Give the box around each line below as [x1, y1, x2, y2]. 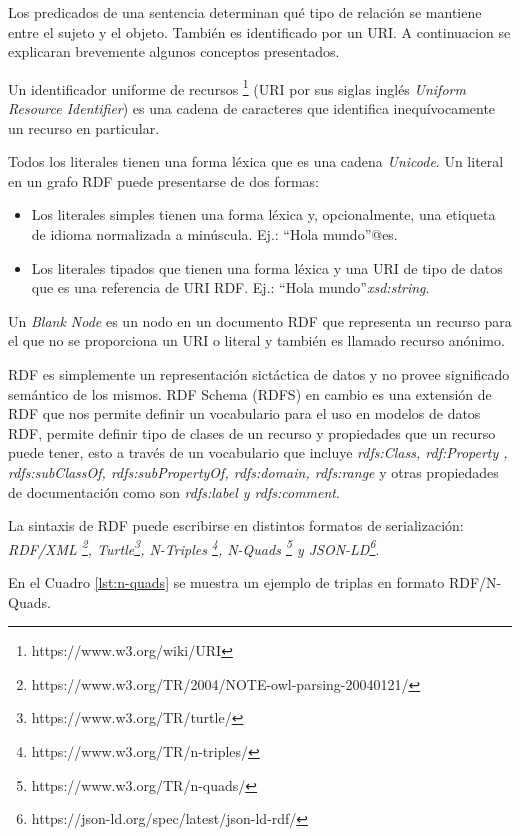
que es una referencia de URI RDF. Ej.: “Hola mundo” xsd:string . [31, 277, 430, 298]
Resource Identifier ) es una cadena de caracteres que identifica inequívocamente [8, 98, 496, 119]
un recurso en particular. [8, 117, 160, 138]
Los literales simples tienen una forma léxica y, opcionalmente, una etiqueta [31, 204, 496, 225]
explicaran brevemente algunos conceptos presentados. [8, 41, 340, 62]
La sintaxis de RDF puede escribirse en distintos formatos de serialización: [8, 515, 464, 536]
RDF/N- [448, 571, 502, 592]
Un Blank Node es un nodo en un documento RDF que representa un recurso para [8, 310, 512, 331]
